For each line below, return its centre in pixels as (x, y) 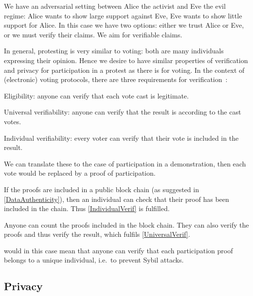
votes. (13, 121)
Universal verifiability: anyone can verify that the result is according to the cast (123, 112)
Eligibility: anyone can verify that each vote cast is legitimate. (96, 95)
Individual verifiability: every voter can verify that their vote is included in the (121, 138)
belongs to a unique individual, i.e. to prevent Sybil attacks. (94, 260)
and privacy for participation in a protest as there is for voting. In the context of (124, 70)
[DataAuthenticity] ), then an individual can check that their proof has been (117, 199)
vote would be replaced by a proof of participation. (80, 173)
